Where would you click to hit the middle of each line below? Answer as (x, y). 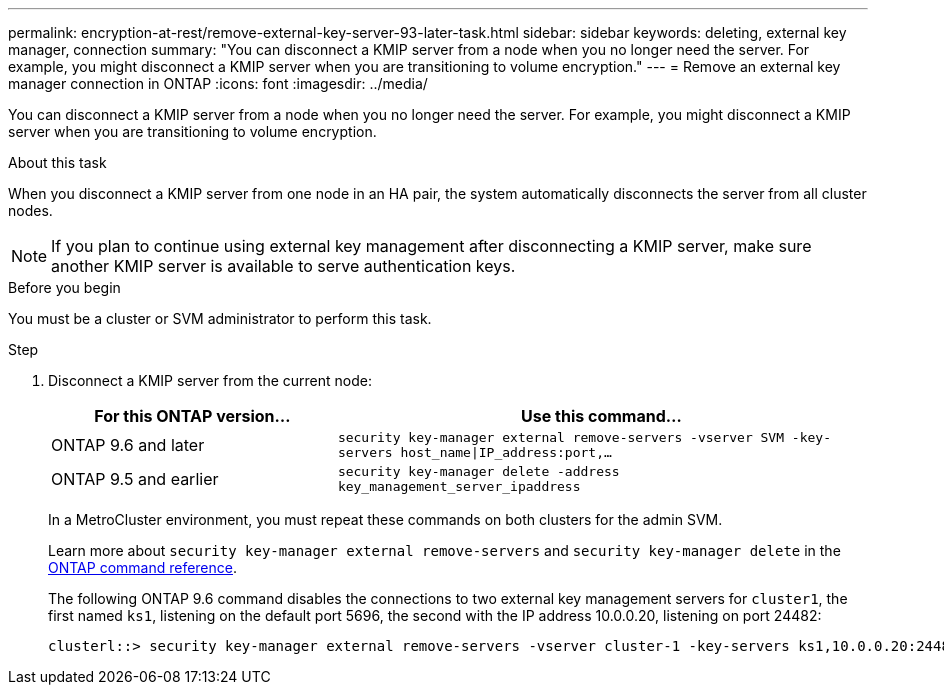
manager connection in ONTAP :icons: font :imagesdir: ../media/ (218, 83)
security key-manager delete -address (478, 471)
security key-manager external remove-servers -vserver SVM (561, 437)
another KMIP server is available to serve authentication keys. (283, 266)
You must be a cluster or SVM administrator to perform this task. (220, 318)
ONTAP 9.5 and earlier (135, 479)
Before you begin (64, 287)
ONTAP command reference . (143, 567)
